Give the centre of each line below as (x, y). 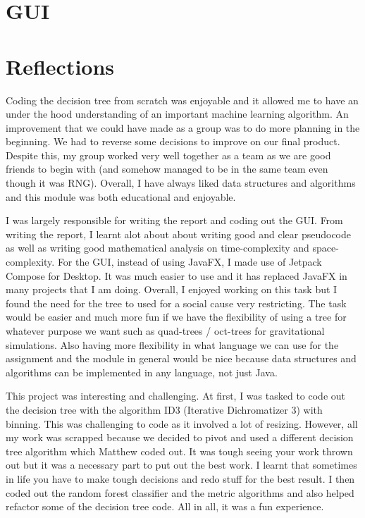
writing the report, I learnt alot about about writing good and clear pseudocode (178, 234)
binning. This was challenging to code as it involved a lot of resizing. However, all (182, 423)
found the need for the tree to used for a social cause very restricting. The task (176, 303)
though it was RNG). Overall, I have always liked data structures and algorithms (181, 183)
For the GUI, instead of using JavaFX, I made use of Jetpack (190, 262)
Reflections (60, 66)
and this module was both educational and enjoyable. (121, 196)
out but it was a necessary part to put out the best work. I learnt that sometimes (181, 465)
